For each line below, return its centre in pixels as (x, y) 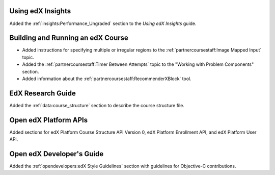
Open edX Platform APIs (49, 120)
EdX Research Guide (43, 93)
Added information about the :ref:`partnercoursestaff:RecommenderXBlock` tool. (107, 79)
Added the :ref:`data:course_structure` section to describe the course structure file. (97, 105)
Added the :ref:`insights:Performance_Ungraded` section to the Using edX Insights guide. (103, 23)
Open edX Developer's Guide (57, 154)
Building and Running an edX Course (69, 38)
